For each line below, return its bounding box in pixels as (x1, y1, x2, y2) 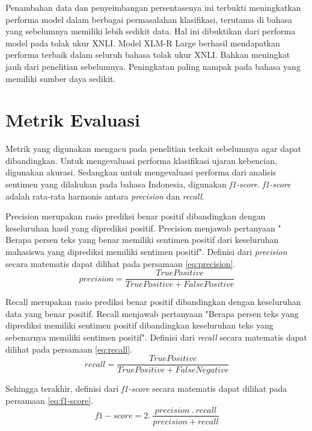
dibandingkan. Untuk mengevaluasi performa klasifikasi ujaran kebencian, (5, 154, 277, 166)
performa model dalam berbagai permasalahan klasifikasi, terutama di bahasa (5, 13, 292, 25)
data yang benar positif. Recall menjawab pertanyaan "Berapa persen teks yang (5, 307, 299, 319)
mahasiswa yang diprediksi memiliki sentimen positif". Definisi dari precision (5, 245, 287, 258)
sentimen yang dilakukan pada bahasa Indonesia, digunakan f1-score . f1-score (5, 178, 291, 190)
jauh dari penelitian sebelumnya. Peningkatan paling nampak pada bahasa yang (5, 60, 301, 72)
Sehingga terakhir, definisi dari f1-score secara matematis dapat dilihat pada (5, 382, 287, 395)
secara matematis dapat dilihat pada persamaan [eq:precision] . (5, 257, 236, 269)
